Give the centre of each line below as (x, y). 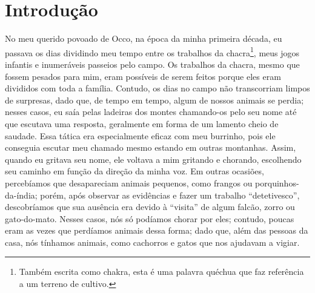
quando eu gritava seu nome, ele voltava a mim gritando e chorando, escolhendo (153, 159)
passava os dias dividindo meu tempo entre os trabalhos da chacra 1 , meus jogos (152, 51)
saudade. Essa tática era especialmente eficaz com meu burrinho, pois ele (140, 135)
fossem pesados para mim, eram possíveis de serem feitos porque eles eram (143, 76)
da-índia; (21, 195)
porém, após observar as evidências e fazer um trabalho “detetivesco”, (170, 195)
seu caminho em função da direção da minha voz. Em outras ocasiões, (134, 171)
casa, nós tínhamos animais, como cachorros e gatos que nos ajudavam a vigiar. (152, 242)
